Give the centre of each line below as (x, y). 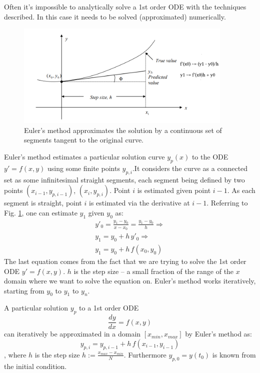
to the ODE (210, 156)
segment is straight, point (43, 203)
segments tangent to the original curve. (84, 140)
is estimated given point (174, 190)
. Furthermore (145, 354)
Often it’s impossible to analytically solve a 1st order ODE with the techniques (125, 6)
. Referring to (227, 203)
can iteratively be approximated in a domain (72, 334)
